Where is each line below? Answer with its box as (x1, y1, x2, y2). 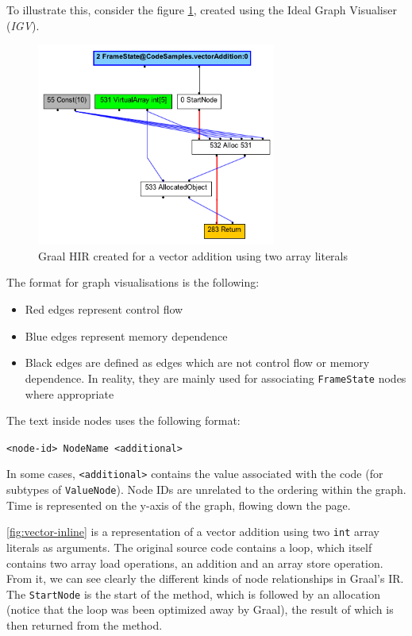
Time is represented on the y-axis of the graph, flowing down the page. (6, 496, 351, 513)
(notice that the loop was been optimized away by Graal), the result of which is (6, 601, 394, 618)
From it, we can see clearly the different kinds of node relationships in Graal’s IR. (6, 570, 404, 587)
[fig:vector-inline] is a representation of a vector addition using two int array (6, 523, 379, 540)
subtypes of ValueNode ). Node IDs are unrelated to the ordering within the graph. (6, 481, 406, 498)
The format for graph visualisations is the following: (6, 274, 260, 291)
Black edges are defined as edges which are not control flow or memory (25, 354, 370, 371)
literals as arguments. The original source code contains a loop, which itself (6, 538, 372, 555)
